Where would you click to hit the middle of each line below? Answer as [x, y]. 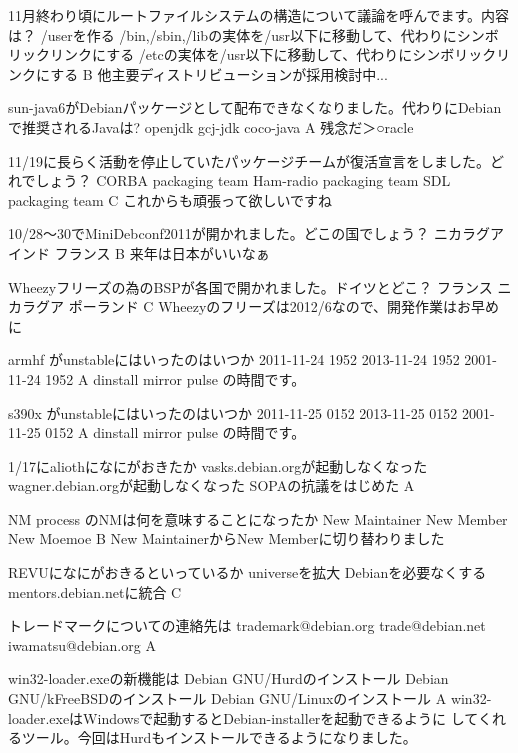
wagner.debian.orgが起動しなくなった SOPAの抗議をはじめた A [211, 485]
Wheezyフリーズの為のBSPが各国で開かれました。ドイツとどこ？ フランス [250, 286]
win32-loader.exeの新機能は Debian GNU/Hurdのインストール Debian [228, 678]
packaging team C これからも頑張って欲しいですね [170, 199]
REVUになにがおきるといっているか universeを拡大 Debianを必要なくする [247, 572]
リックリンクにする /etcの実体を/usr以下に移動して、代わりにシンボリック [252, 54]
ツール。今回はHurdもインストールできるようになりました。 [219, 737]
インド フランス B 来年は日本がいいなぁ [139, 252]
